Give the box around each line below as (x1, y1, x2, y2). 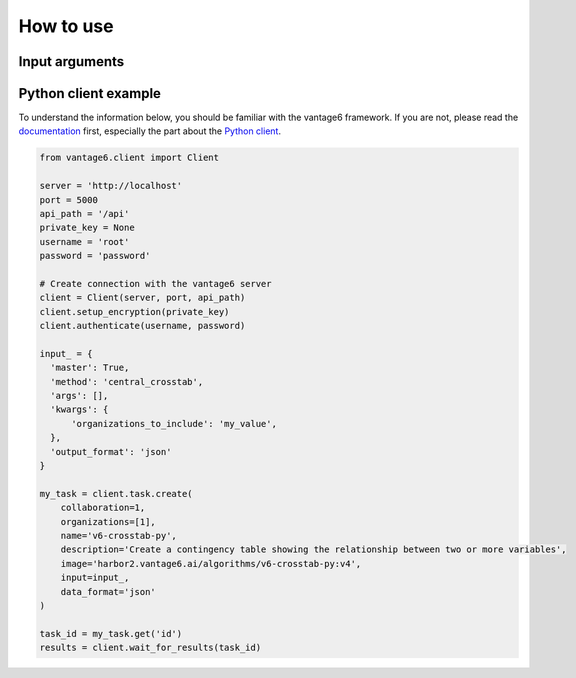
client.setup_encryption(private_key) (39, 306, 230, 317)
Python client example (18, 85, 162, 102)
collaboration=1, (60, 502, 146, 514)
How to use (18, 15, 114, 37)
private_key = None (39, 222, 135, 234)
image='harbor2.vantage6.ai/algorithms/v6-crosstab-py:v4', (60, 558, 362, 569)
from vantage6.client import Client (39, 152, 220, 164)
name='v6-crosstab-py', (60, 530, 177, 541)
